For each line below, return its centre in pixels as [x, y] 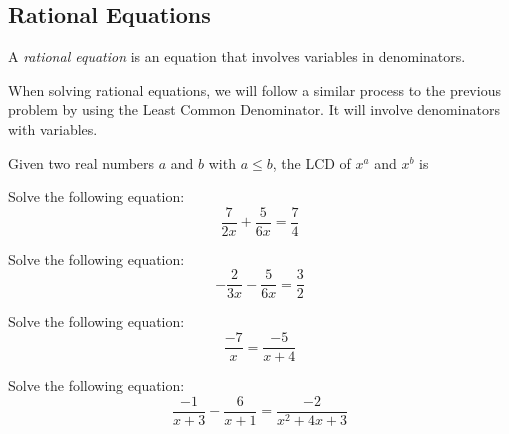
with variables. [53, 128]
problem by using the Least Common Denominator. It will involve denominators [254, 109]
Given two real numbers [81, 162]
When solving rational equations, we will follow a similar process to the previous [254, 89]
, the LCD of [311, 162]
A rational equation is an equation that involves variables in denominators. [237, 56]
